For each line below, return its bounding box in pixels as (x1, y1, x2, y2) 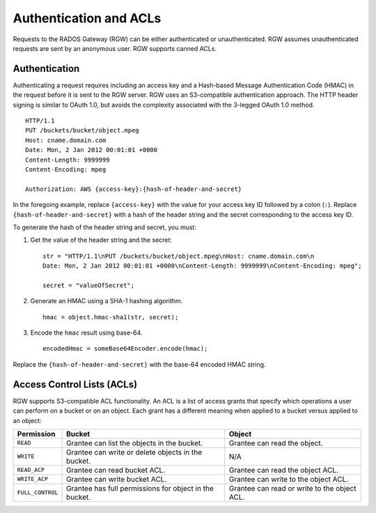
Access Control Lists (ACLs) (13, 378, 138, 390)
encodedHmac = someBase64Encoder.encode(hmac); (42, 345, 208, 353)
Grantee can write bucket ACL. (66, 474, 167, 484)
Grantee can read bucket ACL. (66, 465, 166, 475)
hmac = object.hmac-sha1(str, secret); (42, 313, 179, 321)
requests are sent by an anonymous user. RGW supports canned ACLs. (13, 44, 217, 52)
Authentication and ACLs (13, 10, 162, 26)
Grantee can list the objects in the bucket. (66, 438, 203, 447)
